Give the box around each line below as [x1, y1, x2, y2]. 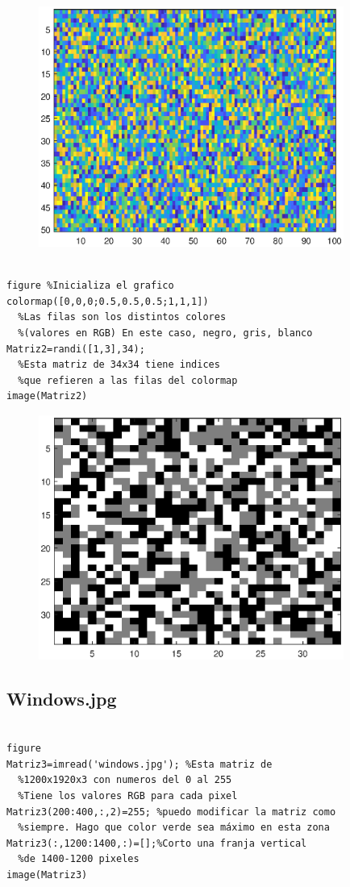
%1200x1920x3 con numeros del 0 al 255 [18, 774, 232, 786]
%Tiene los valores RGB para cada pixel [18, 789, 238, 802]
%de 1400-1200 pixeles [18, 853, 140, 865]
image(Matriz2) [6, 390, 88, 402]
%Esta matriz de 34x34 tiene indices [18, 359, 220, 371]
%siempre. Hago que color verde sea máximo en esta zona [18, 822, 330, 834]
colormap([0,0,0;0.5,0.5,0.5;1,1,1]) [6, 295, 209, 307]
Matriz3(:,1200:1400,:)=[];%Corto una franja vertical [6, 837, 307, 849]
